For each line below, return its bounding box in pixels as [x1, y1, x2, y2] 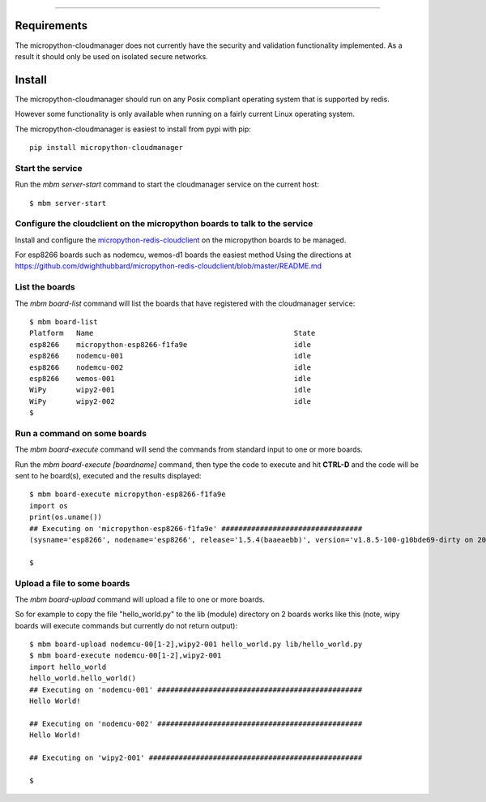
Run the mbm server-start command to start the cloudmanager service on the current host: [15, 179, 320, 190]
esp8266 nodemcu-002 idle [29, 362, 312, 372]
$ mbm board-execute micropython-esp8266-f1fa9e [29, 490, 226, 499]
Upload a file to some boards [15, 577, 130, 589]
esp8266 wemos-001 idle [29, 374, 312, 383]
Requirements [15, 19, 88, 32]
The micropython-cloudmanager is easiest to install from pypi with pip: [15, 124, 251, 134]
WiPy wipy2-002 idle [29, 397, 312, 405]
